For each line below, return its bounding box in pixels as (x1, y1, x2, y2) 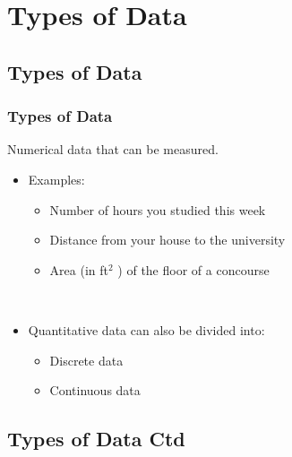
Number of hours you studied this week (49, 200, 266, 219)
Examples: (28, 169, 85, 188)
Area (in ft (49, 260, 108, 279)
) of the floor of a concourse (117, 260, 270, 279)
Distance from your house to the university (49, 230, 286, 249)
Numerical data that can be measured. (7, 140, 219, 159)
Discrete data (49, 350, 124, 369)
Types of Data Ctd (7, 425, 185, 453)
